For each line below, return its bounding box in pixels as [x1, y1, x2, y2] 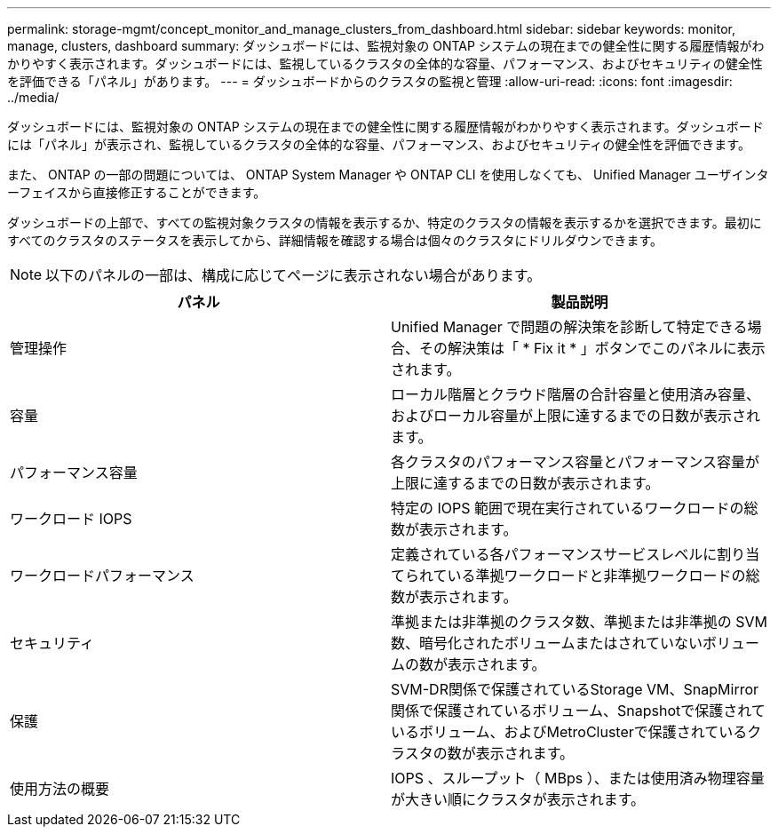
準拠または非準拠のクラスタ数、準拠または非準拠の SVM [391, 613, 767, 631]
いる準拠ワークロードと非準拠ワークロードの [447, 567, 746, 584]
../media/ [7, 90, 60, 105]
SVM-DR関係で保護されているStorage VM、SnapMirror [391, 680, 759, 698]
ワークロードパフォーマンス [10, 567, 194, 584]
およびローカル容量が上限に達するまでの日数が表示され [391, 407, 761, 425]
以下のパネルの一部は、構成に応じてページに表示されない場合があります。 [45, 266, 542, 284]
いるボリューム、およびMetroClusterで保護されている [391, 723, 748, 741]
